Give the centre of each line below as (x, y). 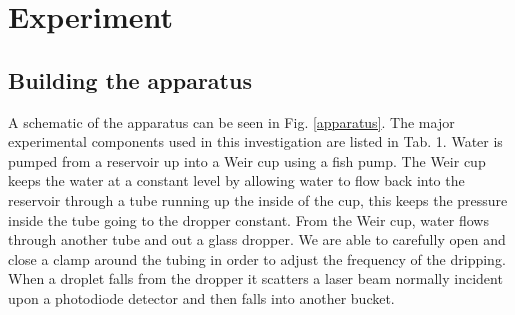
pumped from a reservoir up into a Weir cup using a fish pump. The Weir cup (247, 160)
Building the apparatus (130, 79)
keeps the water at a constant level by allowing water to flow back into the (236, 180)
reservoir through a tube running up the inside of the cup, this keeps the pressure (258, 199)
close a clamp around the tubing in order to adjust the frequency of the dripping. (257, 258)
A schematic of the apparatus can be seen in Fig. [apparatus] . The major (231, 121)
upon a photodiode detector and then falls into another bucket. (201, 297)
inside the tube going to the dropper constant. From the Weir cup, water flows (248, 219)
